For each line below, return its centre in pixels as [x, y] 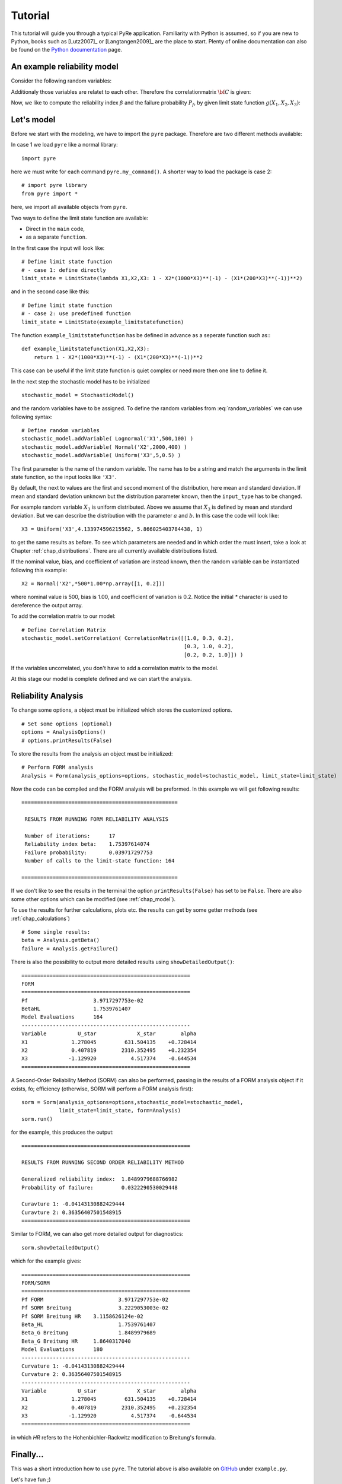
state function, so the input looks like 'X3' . [64, 477]
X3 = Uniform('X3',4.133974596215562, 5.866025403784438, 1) [112, 529]
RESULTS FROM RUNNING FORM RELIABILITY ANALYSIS [97, 819]
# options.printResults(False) [67, 740]
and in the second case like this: [50, 291]
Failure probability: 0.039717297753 [89, 852]
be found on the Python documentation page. [67, 50]
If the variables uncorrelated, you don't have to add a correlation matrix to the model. [115, 668]
